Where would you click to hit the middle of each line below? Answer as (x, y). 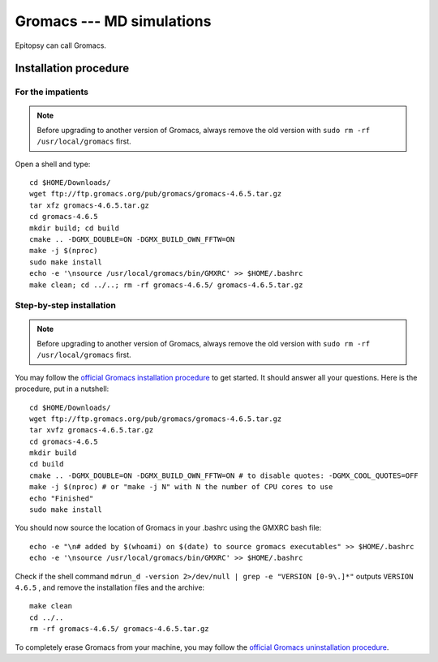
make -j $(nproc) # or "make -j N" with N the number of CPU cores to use (181, 487)
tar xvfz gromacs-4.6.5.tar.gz (92, 430)
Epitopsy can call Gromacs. (61, 45)
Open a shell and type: (53, 164)
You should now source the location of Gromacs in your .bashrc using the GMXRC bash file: (168, 528)
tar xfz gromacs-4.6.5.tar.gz (90, 205)
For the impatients (52, 92)
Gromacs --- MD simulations (113, 21)
